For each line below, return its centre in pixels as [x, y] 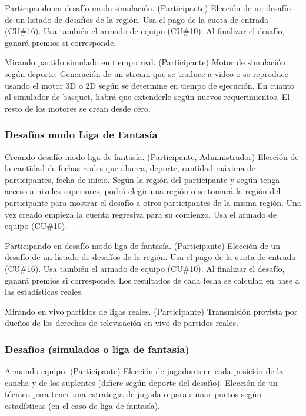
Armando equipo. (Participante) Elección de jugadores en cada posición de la [144, 371]
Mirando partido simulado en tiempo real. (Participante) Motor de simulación [145, 62]
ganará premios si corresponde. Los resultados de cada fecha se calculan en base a [152, 280]
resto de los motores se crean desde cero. [78, 108]
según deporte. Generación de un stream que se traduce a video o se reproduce [147, 73]
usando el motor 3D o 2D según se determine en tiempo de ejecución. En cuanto [150, 85]
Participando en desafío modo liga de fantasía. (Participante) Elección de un [142, 245]
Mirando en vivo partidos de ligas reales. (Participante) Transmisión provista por [151, 311]
